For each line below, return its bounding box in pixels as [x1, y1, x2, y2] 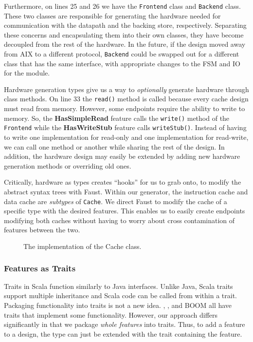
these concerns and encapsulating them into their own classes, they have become [4, 29, 244, 39]
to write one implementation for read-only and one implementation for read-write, [4, 132, 249, 142]
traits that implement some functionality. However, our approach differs [4, 309, 218, 320]
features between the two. [4, 225, 80, 235]
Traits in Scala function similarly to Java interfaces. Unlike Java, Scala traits [4, 281, 233, 291]
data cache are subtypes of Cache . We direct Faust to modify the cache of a [4, 196, 227, 206]
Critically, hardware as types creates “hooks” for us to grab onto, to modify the [4, 177, 241, 187]
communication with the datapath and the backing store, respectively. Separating [4, 20, 247, 30]
